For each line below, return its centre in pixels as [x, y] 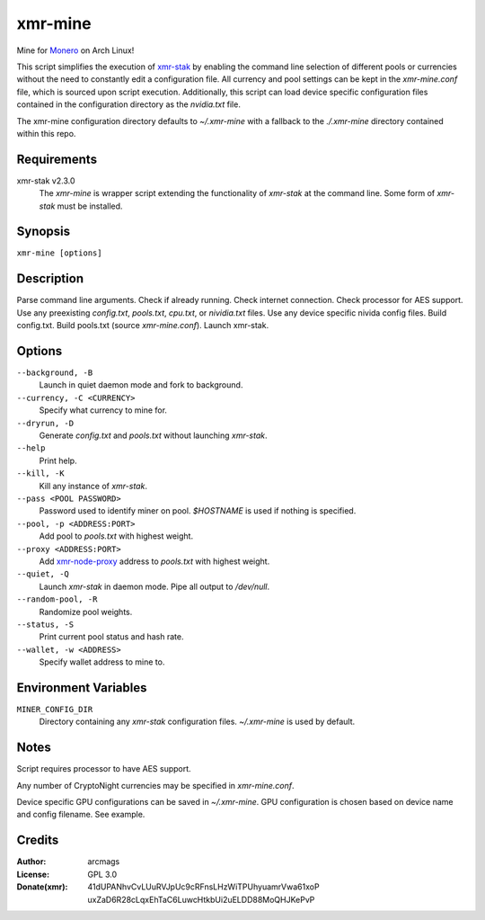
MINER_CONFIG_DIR [55, 709]
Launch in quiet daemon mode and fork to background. [141, 385]
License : [33, 874]
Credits [38, 840]
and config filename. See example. [81, 815]
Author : [31, 862]
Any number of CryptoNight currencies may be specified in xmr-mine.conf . [156, 785]
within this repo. [46, 133]
